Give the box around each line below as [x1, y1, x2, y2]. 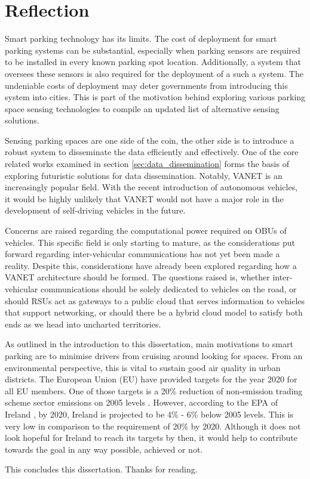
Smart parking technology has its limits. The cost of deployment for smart [5, 32, 277, 45]
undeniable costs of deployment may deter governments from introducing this [5, 79, 288, 91]
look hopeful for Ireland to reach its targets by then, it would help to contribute [5, 431, 297, 444]
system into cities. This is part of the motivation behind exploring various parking [5, 91, 306, 103]
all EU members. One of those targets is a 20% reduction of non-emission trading [5, 384, 303, 397]
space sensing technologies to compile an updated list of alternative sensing [5, 102, 280, 115]
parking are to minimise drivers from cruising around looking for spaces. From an [5, 349, 303, 361]
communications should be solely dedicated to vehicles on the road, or [40, 283, 297, 295]
